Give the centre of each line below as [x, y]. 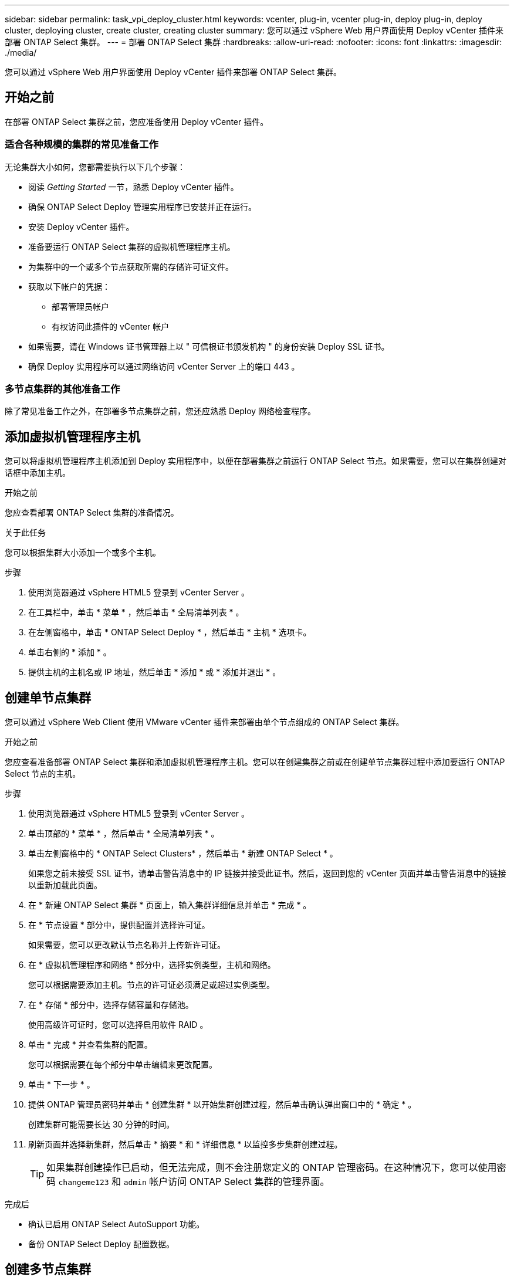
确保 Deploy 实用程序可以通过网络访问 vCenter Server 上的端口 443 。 [164, 366]
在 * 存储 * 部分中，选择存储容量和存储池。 [111, 1005]
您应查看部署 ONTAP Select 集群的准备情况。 [92, 513]
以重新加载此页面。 [65, 885]
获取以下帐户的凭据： [69, 286]
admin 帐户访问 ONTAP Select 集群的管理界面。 [226, 1182]
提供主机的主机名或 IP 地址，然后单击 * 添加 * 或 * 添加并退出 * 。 [155, 672]
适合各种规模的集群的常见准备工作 [82, 145]
